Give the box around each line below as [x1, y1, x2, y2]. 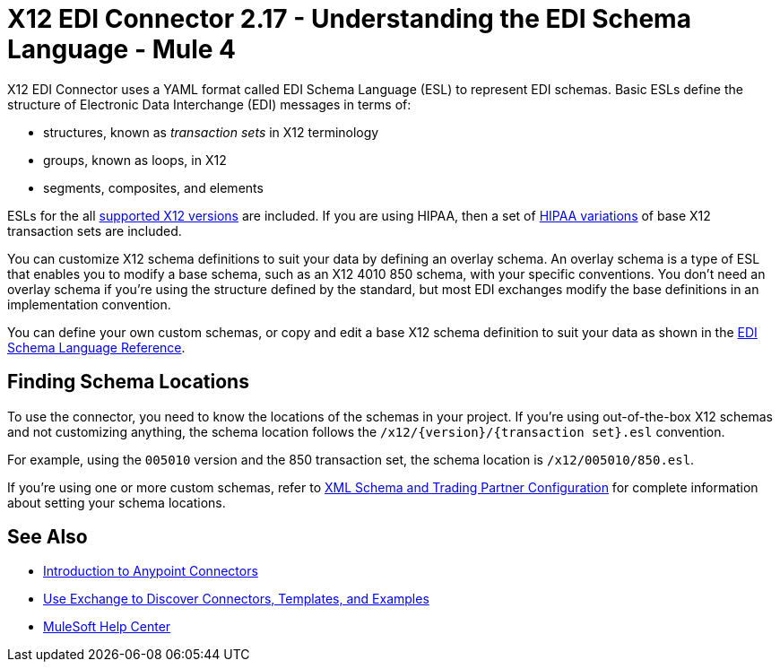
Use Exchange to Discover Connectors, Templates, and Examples [43, 591, 429, 607]
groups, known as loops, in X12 [43, 152, 227, 168]
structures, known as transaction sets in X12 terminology [43, 124, 379, 140]
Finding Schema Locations [7, 370, 249, 394]
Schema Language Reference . [7, 339, 186, 355]
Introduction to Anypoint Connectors [43, 563, 258, 579]
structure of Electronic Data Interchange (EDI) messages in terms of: [7, 96, 412, 112]
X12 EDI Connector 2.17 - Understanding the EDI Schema [7, 4, 691, 34]
